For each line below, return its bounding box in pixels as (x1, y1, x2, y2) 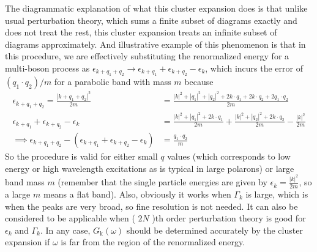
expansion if (5, 235, 50, 248)
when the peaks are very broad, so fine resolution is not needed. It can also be (5, 199, 298, 212)
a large (5, 187, 31, 200)
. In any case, (40, 223, 91, 236)
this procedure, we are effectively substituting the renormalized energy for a (5, 50, 289, 62)
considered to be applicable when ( (5, 212, 135, 224)
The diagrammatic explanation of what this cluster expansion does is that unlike (5, 2, 308, 14)
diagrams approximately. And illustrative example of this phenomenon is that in (5, 37, 306, 50)
